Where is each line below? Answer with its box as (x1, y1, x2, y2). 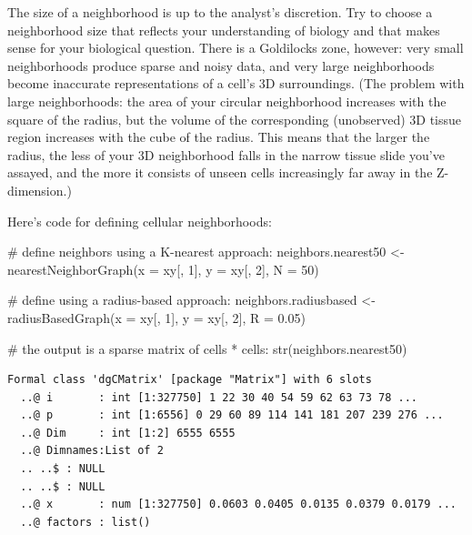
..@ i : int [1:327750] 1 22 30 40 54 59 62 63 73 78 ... (20, 390, 418, 404)
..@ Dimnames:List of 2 (20, 444, 164, 458)
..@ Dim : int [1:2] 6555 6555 (20, 426, 236, 439)
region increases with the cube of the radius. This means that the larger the (7, 127, 430, 146)
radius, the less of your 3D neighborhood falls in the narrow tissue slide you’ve (7, 145, 445, 164)
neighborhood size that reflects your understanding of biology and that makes (7, 20, 440, 39)
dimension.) (7, 180, 72, 199)
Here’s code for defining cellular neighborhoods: (7, 211, 272, 230)
